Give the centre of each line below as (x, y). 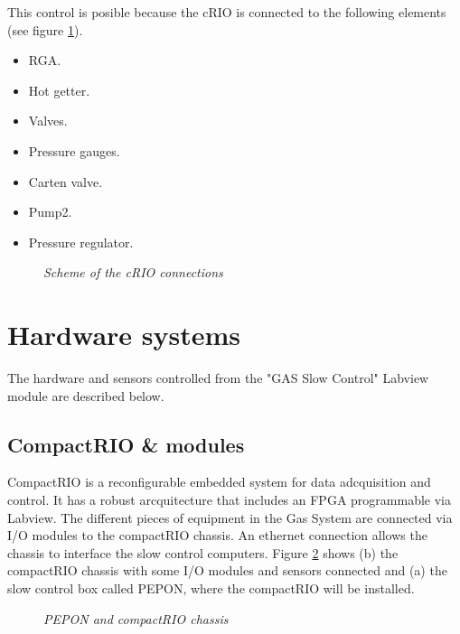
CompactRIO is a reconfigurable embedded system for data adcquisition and (219, 482)
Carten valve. (66, 181)
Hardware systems (124, 335)
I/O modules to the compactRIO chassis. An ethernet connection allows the (217, 535)
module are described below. (86, 395)
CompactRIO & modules (126, 444)
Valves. (48, 121)
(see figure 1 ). (45, 29)
